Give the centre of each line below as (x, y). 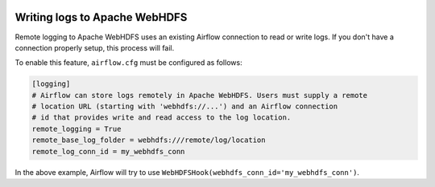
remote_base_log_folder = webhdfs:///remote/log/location (149, 140)
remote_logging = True (77, 129)
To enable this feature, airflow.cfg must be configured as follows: (128, 63)
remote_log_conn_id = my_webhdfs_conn (108, 151)
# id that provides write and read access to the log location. (162, 118)
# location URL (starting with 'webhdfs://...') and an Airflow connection (185, 107)
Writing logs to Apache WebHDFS (101, 17)
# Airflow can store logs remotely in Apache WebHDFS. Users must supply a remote (200, 95)
